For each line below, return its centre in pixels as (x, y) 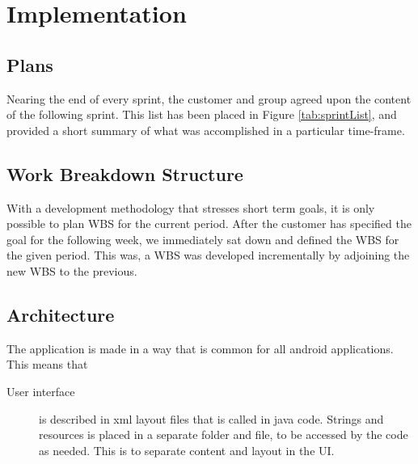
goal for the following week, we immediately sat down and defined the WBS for (203, 239)
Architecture (61, 314)
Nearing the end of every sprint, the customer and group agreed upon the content (209, 98)
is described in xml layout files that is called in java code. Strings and (211, 418)
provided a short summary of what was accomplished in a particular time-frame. (206, 130)
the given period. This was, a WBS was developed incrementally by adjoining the (208, 255)
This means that (47, 364)
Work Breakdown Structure (125, 173)
